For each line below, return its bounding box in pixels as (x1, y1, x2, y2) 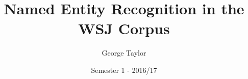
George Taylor (102, 47, 146, 58)
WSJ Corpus (78, 18, 170, 39)
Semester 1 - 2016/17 (91, 64, 157, 75)
